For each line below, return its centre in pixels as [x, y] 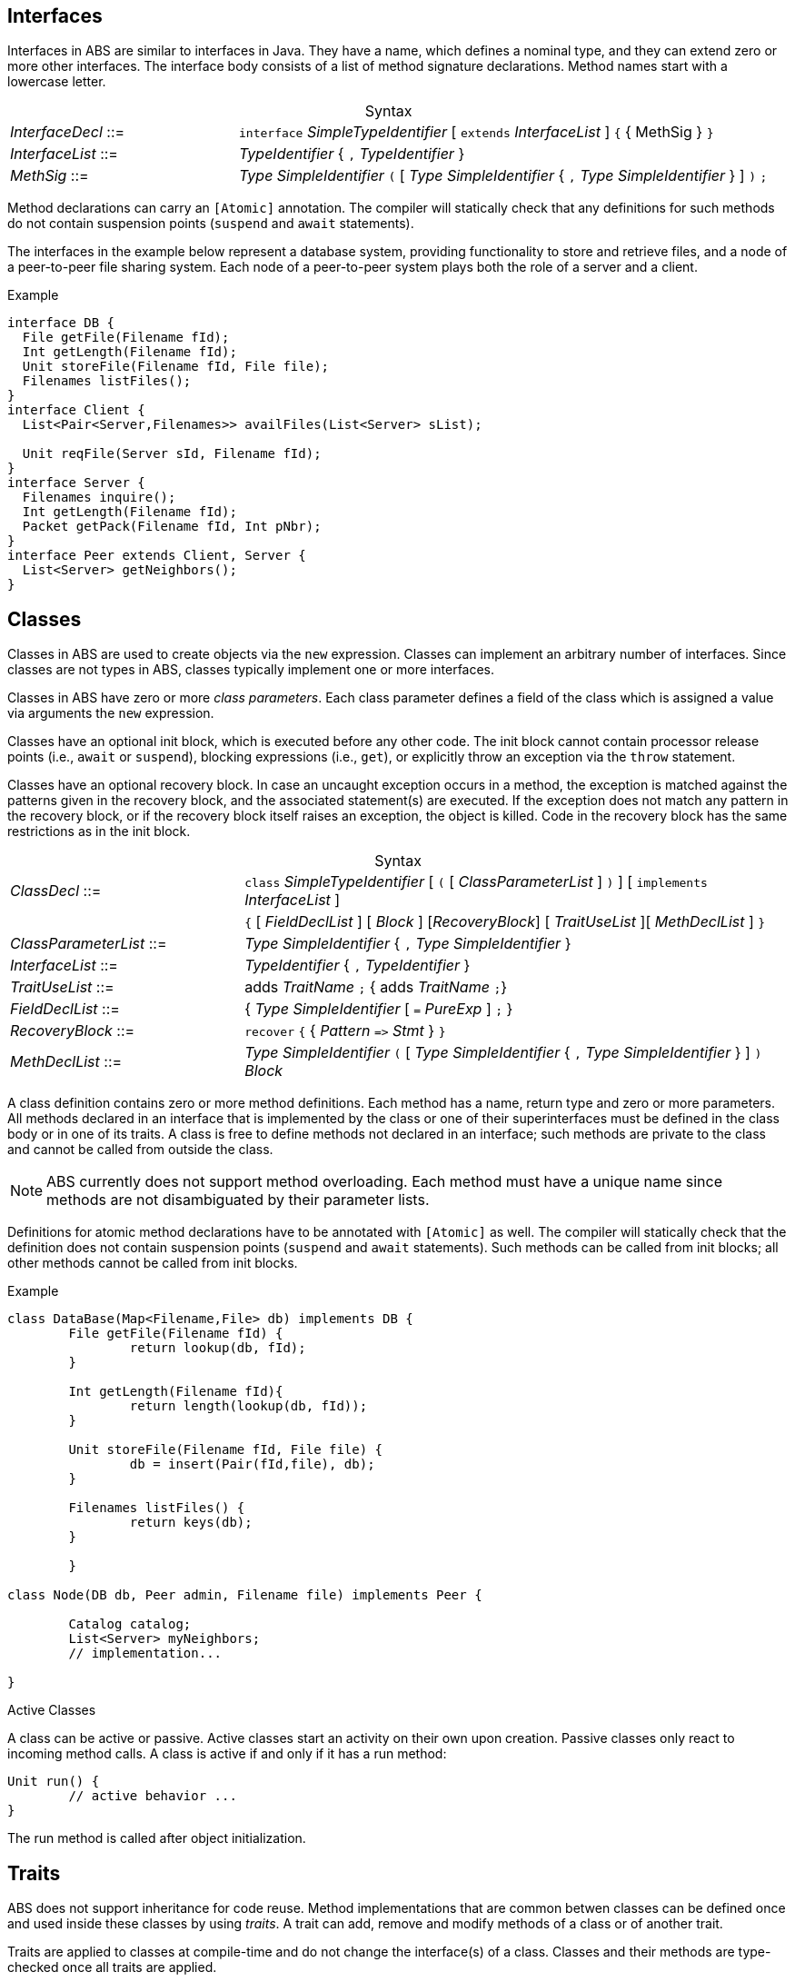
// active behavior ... [153, 1796]
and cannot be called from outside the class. [140, 1150]
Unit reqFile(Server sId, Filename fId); [172, 454]
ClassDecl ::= [56, 891]
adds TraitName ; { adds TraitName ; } [376, 987]
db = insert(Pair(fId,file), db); [252, 1464]
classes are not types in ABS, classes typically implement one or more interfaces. [251, 670]
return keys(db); [191, 1523]
